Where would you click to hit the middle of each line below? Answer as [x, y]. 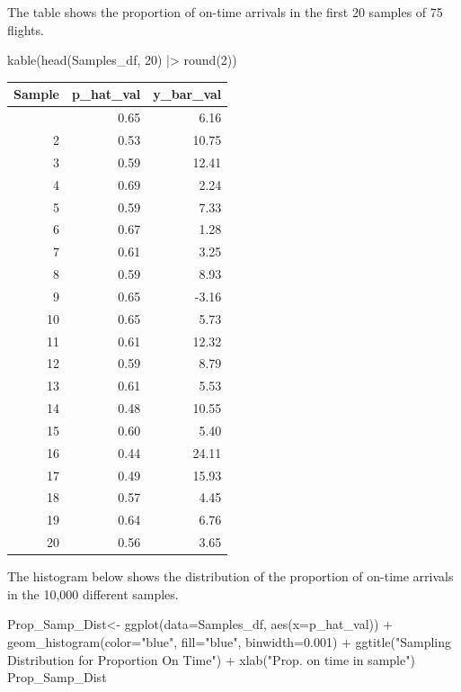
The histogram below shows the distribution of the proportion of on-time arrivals [230, 576]
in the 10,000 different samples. [93, 593]
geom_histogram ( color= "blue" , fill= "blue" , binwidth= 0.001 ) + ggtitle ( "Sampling [230, 642]
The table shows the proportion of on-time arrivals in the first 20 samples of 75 [225, 12]
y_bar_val [187, 94]
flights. [26, 29]
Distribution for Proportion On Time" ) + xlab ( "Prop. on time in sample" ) [211, 659]
